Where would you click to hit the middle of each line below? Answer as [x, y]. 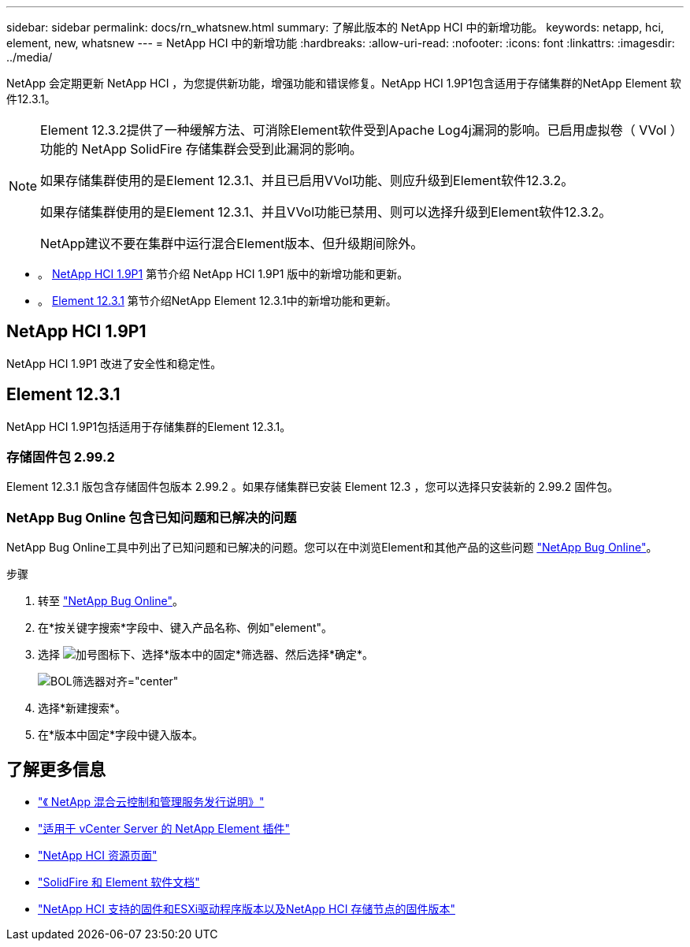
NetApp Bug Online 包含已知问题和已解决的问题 [152, 517]
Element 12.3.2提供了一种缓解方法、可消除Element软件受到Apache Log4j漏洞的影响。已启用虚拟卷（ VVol [354, 130]
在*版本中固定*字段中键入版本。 [121, 735]
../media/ [30, 57]
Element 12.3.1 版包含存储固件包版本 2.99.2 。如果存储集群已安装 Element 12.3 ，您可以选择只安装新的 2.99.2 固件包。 [313, 487]
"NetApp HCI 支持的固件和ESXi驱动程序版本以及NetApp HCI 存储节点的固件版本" [247, 909]
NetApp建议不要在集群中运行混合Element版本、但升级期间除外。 [232, 243]
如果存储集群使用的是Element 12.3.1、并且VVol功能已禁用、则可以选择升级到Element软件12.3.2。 [326, 212]
